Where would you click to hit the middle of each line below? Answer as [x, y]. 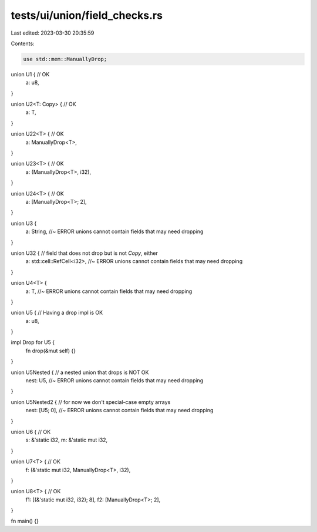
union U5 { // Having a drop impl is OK [57, 313]
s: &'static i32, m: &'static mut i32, [67, 440]
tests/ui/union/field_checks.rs [87, 15]
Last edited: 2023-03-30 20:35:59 [53, 33]
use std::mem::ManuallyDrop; [65, 59]
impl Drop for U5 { [33, 342]
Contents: [23, 43]
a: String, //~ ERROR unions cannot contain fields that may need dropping [114, 231]
